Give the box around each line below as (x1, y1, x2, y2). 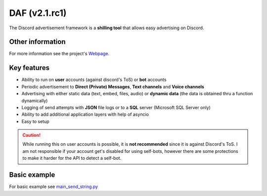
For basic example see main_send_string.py (9, 184, 98, 190)
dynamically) (21, 97, 48, 104)
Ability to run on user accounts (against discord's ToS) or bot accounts (21, 77, 167, 83)
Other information (9, 38, 66, 46)
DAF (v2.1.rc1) (9, 7, 67, 18)
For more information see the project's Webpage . (9, 51, 110, 57)
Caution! (22, 132, 41, 138)
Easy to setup (21, 118, 49, 124)
